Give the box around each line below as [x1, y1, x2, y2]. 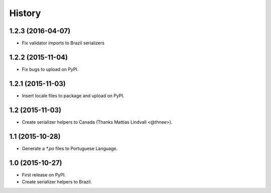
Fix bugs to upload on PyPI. [22, 66, 79, 72]
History [9, 8, 41, 19]
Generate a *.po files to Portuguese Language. [22, 145, 118, 151]
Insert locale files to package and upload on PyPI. [22, 92, 124, 99]
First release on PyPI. [22, 171, 66, 178]
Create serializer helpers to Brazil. [22, 178, 92, 184]
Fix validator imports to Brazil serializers [22, 40, 105, 46]
